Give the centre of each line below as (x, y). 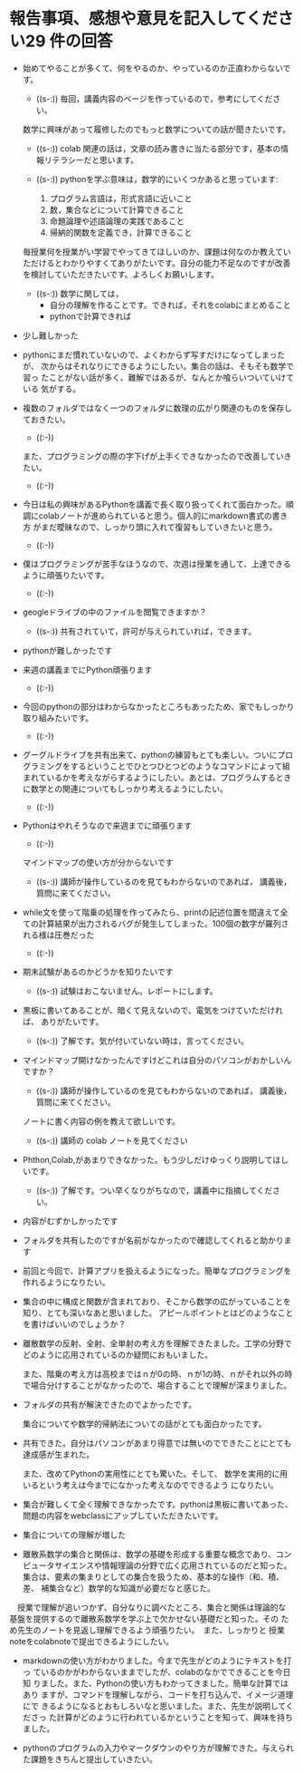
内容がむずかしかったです (70, 1221)
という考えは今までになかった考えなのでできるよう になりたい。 (158, 1485)
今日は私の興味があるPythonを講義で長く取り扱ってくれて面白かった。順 (158, 504)
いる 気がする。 (52, 388)
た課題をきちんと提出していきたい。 (90, 1758)
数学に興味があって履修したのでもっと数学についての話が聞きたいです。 (156, 129)
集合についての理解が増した (74, 1535)
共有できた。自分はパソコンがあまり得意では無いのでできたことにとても (157, 1443)
